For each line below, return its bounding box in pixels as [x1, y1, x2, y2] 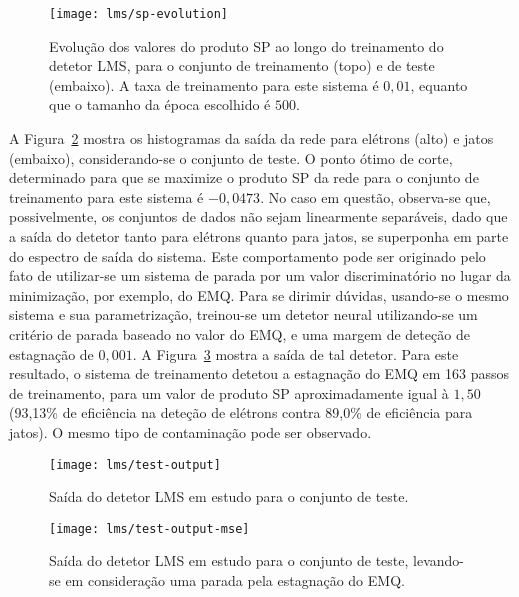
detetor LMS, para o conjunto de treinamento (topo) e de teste [49, 55, 435, 76]
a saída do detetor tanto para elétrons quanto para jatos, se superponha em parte [9, 226, 509, 246]
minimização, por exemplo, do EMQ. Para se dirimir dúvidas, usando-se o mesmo [9, 284, 509, 305]
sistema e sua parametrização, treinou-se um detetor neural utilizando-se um [9, 304, 478, 325]
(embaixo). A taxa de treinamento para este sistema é [49, 74, 379, 95]
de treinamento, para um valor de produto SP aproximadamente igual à [9, 382, 449, 403]
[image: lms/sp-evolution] [49, 7, 228, 21]
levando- [413, 550, 464, 571]
